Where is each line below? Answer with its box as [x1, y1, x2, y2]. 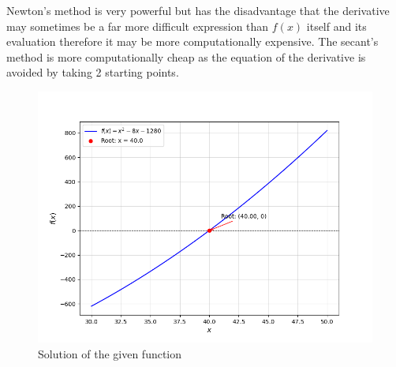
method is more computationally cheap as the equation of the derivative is [6, 48, 366, 65]
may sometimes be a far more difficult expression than [6, 17, 269, 34]
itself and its [306, 17, 367, 34]
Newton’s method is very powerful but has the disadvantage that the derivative [6, 2, 390, 18]
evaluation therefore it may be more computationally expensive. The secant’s [6, 33, 379, 50]
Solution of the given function [38, 345, 182, 361]
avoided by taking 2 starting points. [6, 64, 179, 81]
